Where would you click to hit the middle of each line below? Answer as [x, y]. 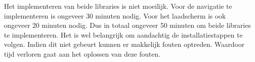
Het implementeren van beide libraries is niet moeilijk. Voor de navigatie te [118, 6]
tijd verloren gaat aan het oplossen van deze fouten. [82, 53]
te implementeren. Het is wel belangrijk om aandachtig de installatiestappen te [123, 34]
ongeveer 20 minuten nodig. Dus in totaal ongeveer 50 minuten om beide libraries [127, 25]
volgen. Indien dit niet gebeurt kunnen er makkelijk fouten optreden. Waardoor [124, 44]
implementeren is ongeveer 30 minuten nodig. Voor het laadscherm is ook [115, 15]
